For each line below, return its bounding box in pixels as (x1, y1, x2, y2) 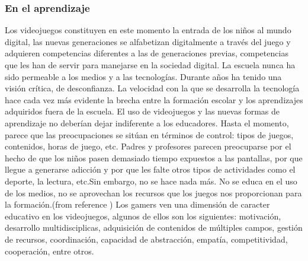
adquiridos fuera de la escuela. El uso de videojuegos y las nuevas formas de (5, 105, 280, 117)
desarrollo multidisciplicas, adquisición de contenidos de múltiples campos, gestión (5, 221, 303, 234)
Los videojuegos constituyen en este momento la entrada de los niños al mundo (5, 24, 291, 36)
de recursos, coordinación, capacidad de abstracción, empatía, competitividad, (5, 233, 288, 245)
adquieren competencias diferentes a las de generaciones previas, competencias (5, 47, 288, 59)
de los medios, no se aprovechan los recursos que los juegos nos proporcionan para (5, 186, 302, 199)
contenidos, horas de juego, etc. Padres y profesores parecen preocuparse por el (5, 140, 291, 152)
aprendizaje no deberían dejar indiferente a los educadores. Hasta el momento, (5, 116, 289, 129)
